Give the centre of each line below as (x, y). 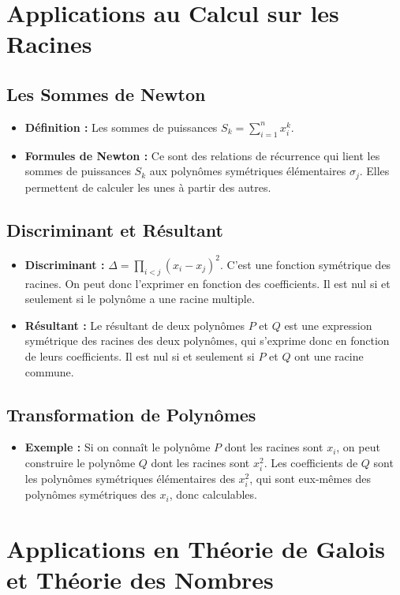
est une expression (328, 325)
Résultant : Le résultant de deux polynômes (135, 325)
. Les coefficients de (311, 463)
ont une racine (329, 356)
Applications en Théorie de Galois (196, 549)
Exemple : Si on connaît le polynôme (118, 447)
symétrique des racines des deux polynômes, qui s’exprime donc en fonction (207, 341)
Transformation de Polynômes (131, 414)
